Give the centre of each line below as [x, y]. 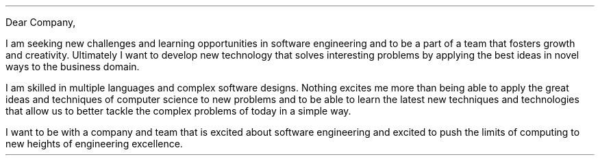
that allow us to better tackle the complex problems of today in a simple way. [178, 111]
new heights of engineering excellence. [94, 144]
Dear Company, [41, 22]
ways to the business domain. [73, 67]
